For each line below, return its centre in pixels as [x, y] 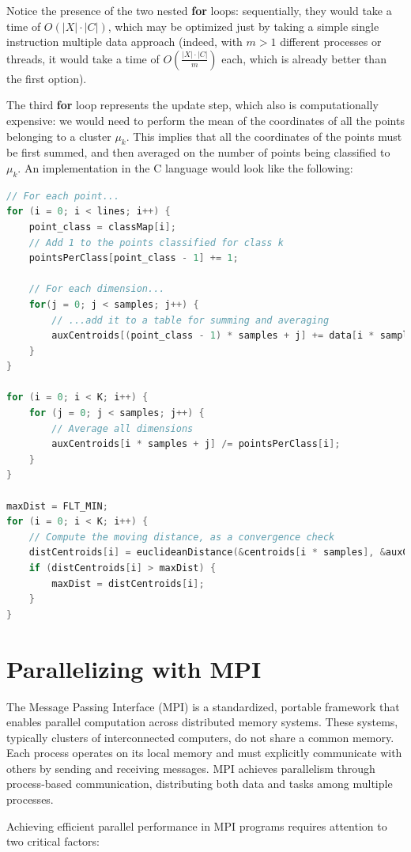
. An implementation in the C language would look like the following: [185, 167]
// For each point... [63, 196]
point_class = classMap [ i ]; [102, 227]
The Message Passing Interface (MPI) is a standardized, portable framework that [203, 706]
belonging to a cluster [59, 136]
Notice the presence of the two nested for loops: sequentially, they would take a [199, 10]
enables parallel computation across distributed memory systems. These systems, [202, 722]
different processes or [331, 42]
